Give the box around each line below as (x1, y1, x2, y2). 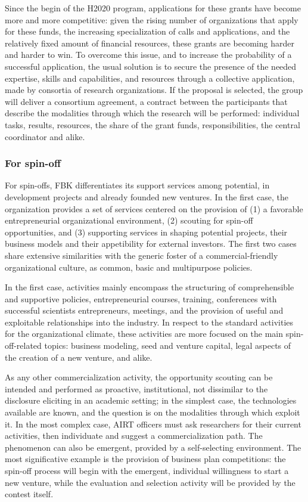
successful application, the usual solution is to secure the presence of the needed (5, 60, 297, 72)
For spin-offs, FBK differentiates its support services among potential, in (5, 179, 270, 191)
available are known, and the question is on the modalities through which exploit (5, 406, 300, 419)
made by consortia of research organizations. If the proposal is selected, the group (5, 83, 303, 96)
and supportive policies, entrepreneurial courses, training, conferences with (5, 292, 277, 305)
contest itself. (5, 488, 54, 500)
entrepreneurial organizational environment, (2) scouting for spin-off (5, 214, 253, 227)
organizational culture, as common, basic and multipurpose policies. (5, 261, 253, 273)
